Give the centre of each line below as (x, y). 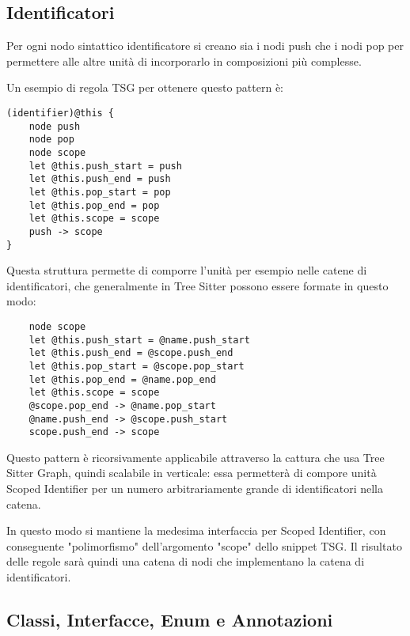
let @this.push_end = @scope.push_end (131, 353)
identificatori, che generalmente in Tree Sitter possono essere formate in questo (197, 285)
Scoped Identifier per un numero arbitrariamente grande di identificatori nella (195, 488)
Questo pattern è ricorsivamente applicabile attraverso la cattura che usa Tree (196, 457)
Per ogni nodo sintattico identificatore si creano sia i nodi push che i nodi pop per (205, 45)
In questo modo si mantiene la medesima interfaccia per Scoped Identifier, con (196, 530)
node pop (51, 140)
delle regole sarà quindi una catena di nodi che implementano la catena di (186, 561)
